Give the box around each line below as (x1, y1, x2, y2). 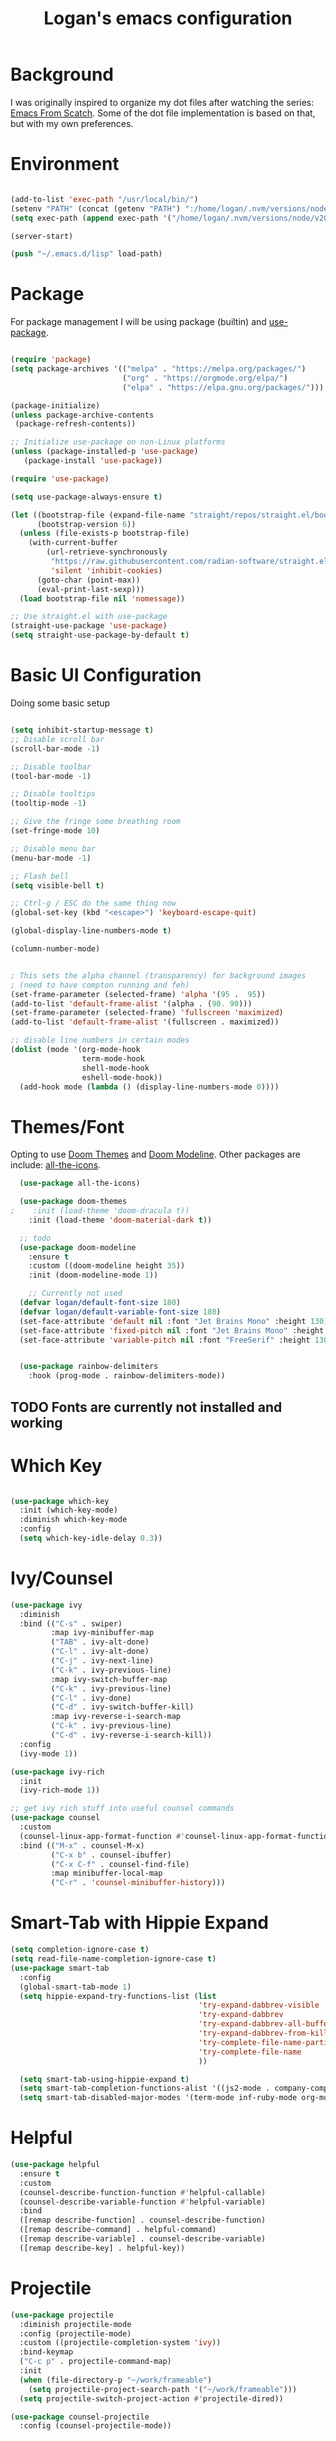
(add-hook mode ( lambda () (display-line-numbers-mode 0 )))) (19, 1082, 280, 1092)
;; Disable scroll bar (10, 734, 105, 744)
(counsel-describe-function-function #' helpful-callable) (19, 2187, 267, 2197)
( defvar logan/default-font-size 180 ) (19, 1298, 182, 1308)
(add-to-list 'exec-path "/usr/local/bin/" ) (10, 194, 199, 204)
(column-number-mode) (10, 944, 101, 954)
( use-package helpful (10, 2160, 101, 2170)
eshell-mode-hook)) (81, 1072, 163, 1082)
